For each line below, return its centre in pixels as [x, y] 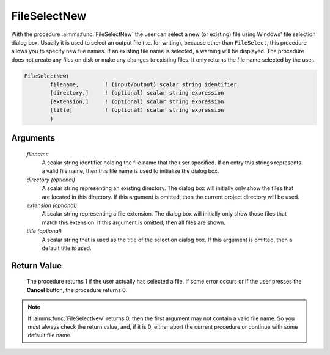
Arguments [33, 138]
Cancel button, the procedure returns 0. [77, 290]
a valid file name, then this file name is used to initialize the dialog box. [130, 171]
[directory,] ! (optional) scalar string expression [137, 93]
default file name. [50, 335]
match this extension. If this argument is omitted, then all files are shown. [134, 222]
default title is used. [67, 248]
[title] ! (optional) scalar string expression [137, 110]
